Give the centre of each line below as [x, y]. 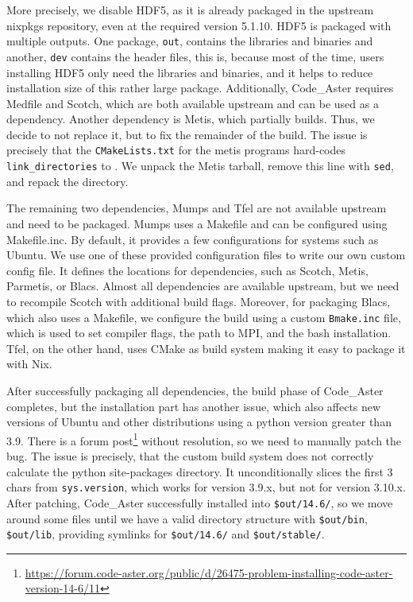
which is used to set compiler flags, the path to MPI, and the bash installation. [199, 333]
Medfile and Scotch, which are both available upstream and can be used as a [193, 103]
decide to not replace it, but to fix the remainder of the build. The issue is [187, 134]
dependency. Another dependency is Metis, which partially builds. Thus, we [191, 119]
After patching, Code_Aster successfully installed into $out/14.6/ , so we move [200, 502]
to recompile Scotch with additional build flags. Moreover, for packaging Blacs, [199, 301]
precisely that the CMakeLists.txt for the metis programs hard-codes [176, 150]
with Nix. [29, 364]
